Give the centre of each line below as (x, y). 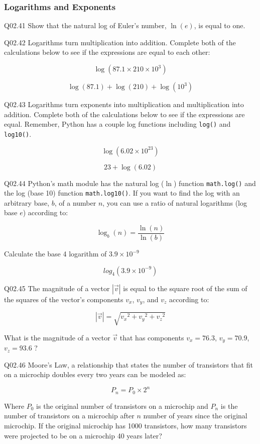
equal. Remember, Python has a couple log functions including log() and (117, 124)
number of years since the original (195, 416)
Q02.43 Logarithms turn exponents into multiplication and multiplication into (124, 104)
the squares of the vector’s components (64, 299)
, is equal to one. (220, 25)
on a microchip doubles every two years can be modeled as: (95, 374)
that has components (152, 337)
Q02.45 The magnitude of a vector (57, 288)
